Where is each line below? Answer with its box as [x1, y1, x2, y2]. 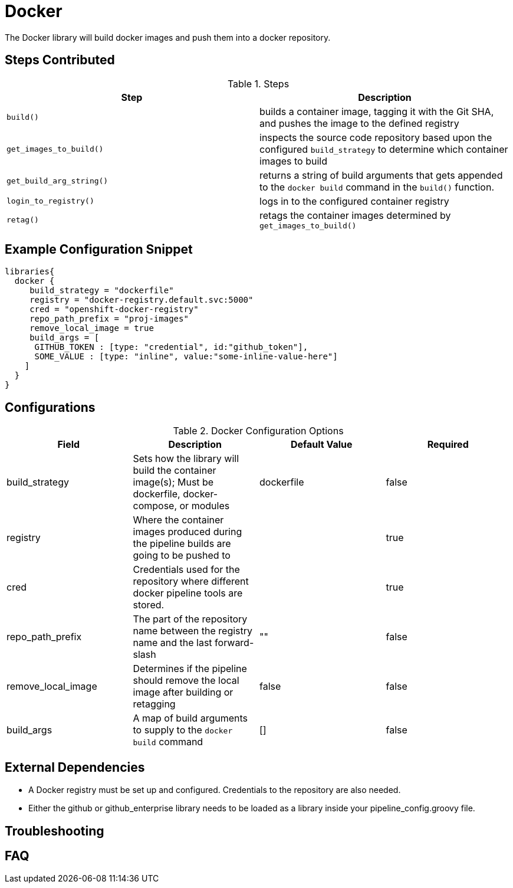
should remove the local [133, 674, 239, 687]
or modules [179, 500, 230, 512]
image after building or [133, 686, 234, 699]
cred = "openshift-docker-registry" [29, 304, 199, 314]
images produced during [133, 526, 242, 538]
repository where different [133, 575, 249, 588]
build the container [133, 464, 216, 477]
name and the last [133, 637, 212, 649]
